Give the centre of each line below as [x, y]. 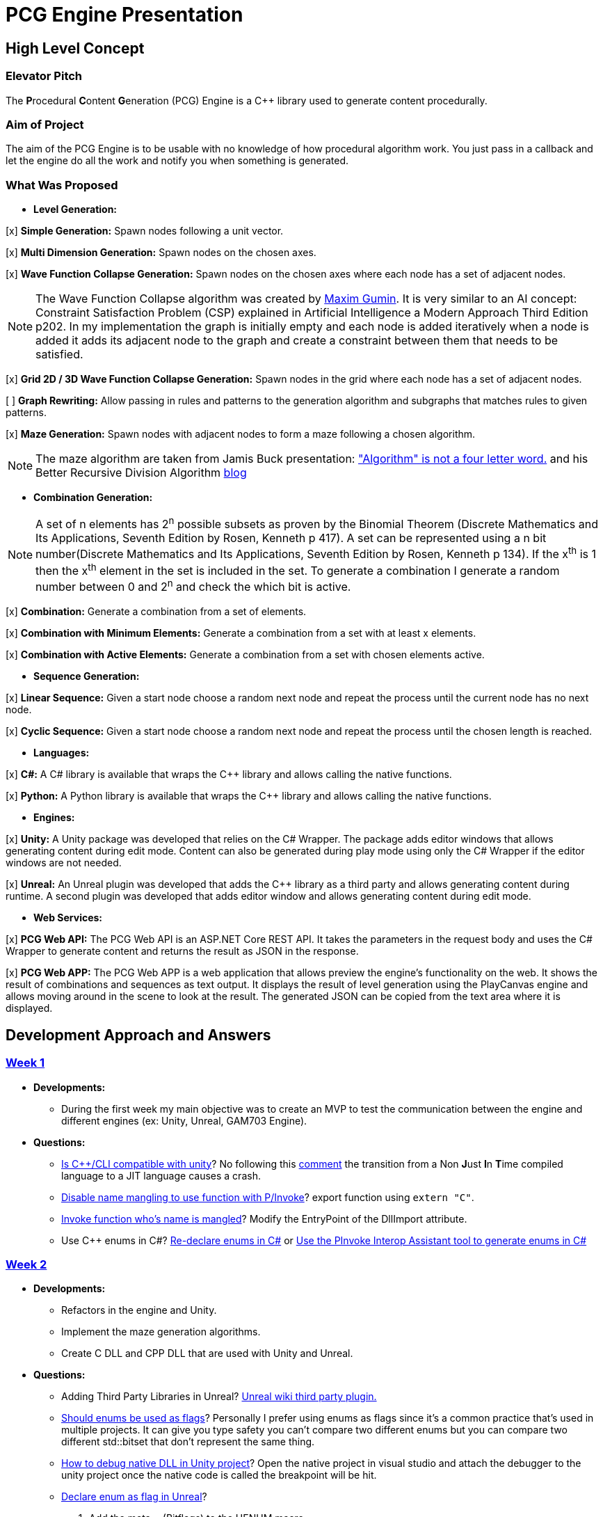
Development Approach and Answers [138, 1035]
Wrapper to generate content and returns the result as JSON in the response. [182, 951]
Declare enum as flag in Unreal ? [134, 1497]
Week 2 [26, 1264]
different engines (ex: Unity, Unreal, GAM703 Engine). [184, 1120]
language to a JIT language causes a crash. [161, 1175]
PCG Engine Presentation [124, 15]
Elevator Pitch [44, 76]
